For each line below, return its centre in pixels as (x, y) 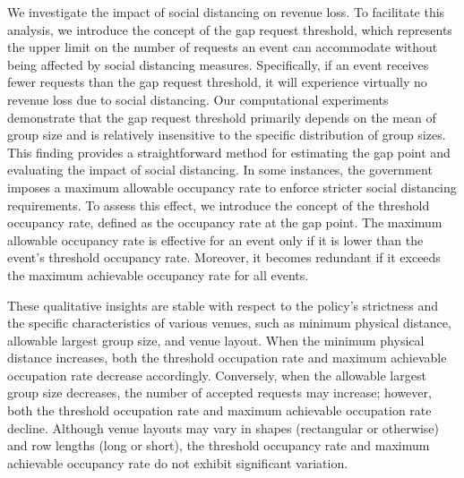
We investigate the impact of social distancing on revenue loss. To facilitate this (226, 12)
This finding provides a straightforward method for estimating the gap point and (229, 152)
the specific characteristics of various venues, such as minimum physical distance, (229, 323)
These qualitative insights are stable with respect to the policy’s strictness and (223, 305)
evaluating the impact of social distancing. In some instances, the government (220, 170)
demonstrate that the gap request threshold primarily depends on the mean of (222, 117)
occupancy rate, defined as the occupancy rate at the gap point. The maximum (225, 222)
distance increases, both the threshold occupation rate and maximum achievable (227, 358)
